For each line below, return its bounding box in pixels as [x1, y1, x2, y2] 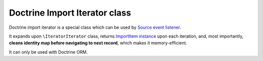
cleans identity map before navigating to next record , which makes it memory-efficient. [9, 40, 188, 46]
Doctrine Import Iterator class [9, 7, 131, 18]
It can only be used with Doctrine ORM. [9, 49, 88, 55]
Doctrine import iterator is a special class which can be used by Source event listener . [9, 24, 181, 30]
